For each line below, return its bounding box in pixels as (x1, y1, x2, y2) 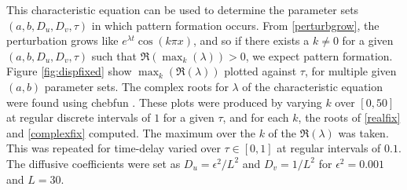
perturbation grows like (6, 32, 119, 49)
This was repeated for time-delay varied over (6, 140, 221, 156)
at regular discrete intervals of (6, 109, 151, 126)
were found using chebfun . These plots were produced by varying (6, 93, 322, 110)
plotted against (224, 63, 297, 79)
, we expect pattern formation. (245, 47, 393, 64)
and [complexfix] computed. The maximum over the (6, 124, 255, 141)
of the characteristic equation (242, 78, 383, 94)
